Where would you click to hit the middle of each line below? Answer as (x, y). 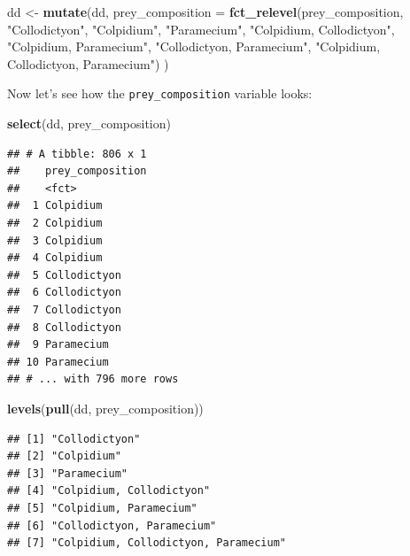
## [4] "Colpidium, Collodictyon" (109, 491)
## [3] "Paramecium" (68, 473)
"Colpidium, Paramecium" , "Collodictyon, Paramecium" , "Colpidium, (194, 46)
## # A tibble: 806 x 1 (77, 154)
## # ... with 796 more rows (93, 379)
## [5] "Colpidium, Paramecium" (102, 508)
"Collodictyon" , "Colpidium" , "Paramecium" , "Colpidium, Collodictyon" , (201, 29)
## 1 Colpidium (55, 206)
